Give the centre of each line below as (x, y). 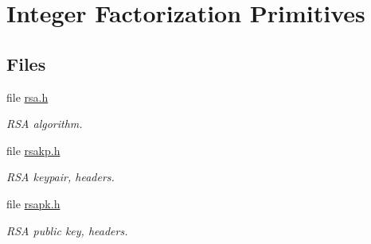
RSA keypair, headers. (61, 177)
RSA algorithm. (45, 124)
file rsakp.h (33, 150)
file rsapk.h (33, 203)
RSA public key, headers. (67, 230)
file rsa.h (27, 97)
